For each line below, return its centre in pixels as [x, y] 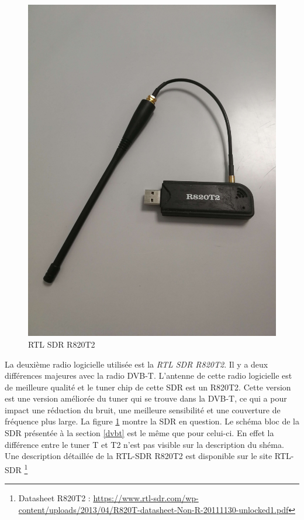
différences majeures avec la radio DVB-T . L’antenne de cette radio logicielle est [148, 375]
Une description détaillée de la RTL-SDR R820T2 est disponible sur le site [139, 456]
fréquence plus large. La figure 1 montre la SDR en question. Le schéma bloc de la [152, 421]
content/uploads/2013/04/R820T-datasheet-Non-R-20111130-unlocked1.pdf [153, 509]
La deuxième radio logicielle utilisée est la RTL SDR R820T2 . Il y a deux [137, 364]
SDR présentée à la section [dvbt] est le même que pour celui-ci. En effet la [139, 433]
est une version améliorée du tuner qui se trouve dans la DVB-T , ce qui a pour [146, 398]
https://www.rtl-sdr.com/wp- [146, 498]
